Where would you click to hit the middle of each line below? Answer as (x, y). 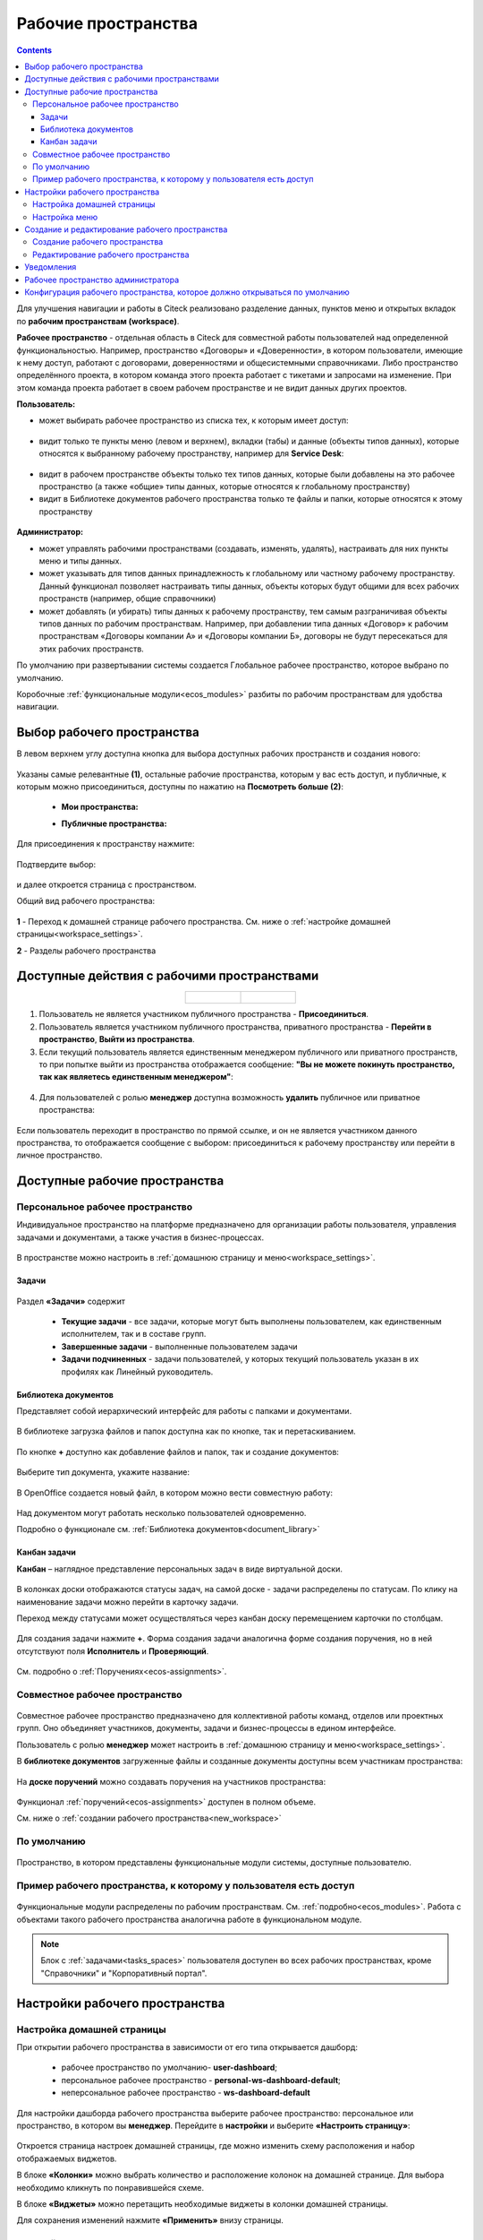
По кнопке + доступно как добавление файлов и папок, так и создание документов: (178, 1452)
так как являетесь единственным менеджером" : (136, 1077)
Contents (34, 50)
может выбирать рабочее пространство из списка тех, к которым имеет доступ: (194, 420)
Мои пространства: (100, 807)
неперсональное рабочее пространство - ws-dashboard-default (186, 2093)
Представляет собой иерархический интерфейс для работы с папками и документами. (184, 1410)
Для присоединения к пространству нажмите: (106, 844)
